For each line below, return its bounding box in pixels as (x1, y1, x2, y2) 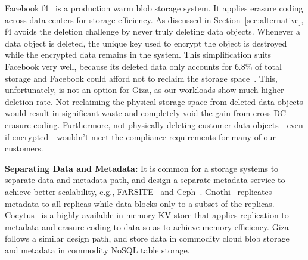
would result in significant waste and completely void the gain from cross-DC (5, 107, 287, 119)
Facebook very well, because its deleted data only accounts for (5, 60, 232, 72)
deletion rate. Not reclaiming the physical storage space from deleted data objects (5, 95, 303, 107)
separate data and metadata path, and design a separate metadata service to (5, 174, 285, 186)
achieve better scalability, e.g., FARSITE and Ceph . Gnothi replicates (5, 185, 272, 197)
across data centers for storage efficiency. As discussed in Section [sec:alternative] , (5, 13, 304, 26)
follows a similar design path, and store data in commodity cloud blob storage (5, 232, 290, 244)
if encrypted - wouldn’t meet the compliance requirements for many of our (5, 130, 276, 143)
